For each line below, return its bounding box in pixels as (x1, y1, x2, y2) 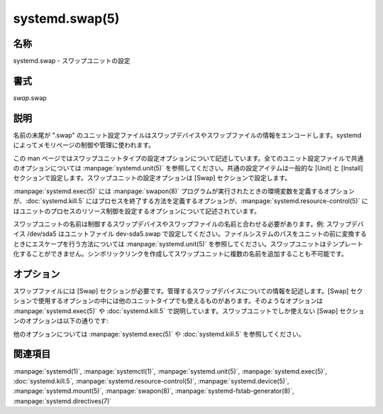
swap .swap (13, 93, 48, 102)
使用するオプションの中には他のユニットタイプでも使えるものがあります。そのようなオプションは (38, 297, 323, 305)
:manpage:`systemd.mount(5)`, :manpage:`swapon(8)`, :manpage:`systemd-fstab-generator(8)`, (13, 387, 294, 396)
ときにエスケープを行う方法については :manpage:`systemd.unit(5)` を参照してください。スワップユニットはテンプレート (13, 239, 364, 248)
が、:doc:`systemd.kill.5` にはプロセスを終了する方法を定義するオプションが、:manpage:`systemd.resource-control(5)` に (13, 197, 368, 205)
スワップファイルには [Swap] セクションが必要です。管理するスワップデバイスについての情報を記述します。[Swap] (13, 287, 349, 295)
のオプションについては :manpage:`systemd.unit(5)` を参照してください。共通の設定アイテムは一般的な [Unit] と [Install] (13, 164, 363, 173)
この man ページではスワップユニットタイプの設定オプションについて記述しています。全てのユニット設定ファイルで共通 (13, 153, 364, 163)
